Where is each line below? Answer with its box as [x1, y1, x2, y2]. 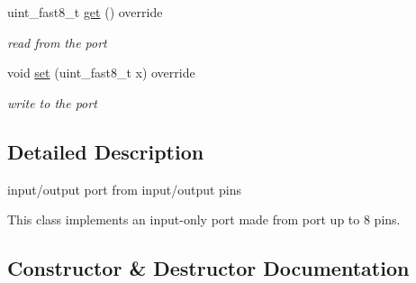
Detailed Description [7, 137, 204, 165]
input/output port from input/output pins [7, 179, 242, 198]
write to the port [7, 93, 97, 112]
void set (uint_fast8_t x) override [7, 63, 195, 82]
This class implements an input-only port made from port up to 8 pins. [7, 210, 401, 229]
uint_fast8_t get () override [7, 3, 163, 21]
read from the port [7, 32, 107, 51]
